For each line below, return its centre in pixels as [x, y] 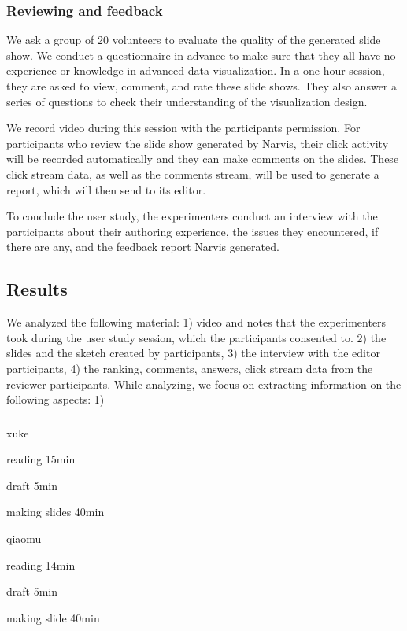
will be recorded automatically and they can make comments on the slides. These [203, 159]
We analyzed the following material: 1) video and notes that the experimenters [196, 322]
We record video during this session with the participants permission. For [183, 128]
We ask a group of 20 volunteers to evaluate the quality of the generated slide [194, 40]
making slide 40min [53, 617]
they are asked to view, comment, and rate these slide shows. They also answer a [202, 86]
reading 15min [41, 459]
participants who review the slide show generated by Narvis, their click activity [198, 143]
